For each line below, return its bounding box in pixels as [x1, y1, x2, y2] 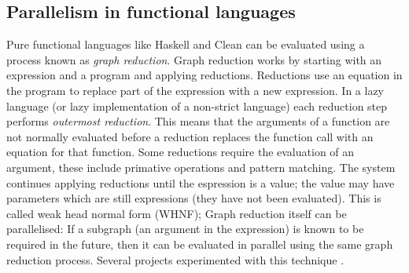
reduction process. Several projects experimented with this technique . [6, 251, 345, 268]
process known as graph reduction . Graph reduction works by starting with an [6, 51, 382, 67]
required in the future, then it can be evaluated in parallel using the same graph [6, 235, 393, 252]
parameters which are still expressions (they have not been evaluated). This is [6, 190, 381, 206]
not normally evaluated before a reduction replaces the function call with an [6, 128, 374, 144]
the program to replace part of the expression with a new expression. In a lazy [6, 82, 385, 98]
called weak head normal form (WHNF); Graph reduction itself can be [6, 205, 347, 221]
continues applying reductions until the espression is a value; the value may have [6, 174, 395, 191]
